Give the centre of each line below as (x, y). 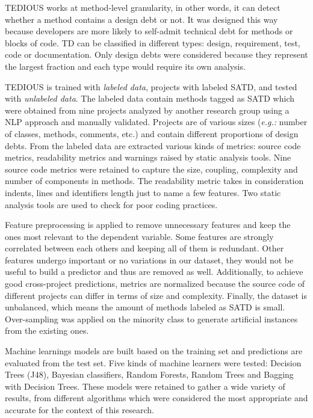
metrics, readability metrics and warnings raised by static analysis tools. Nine (148, 157)
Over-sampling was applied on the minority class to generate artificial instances (151, 318)
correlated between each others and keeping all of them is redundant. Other (144, 248)
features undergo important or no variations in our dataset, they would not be (149, 260)
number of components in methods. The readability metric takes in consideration (154, 181)
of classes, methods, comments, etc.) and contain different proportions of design (152, 133)
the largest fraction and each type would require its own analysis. (125, 66)
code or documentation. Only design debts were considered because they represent (156, 54)
